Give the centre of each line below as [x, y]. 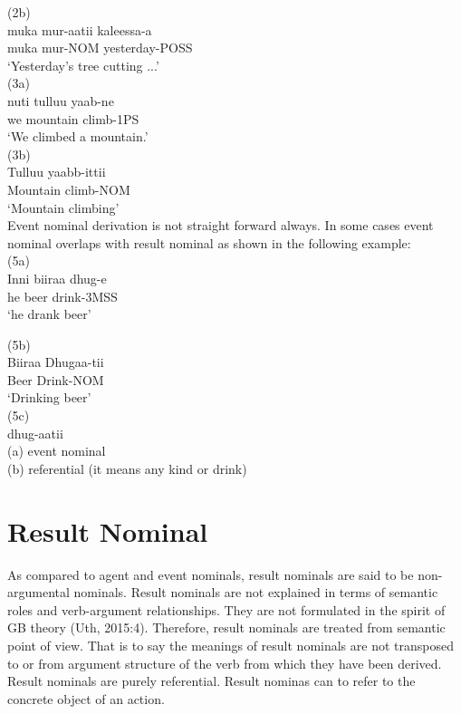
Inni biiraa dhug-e [57, 278]
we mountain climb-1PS [73, 118]
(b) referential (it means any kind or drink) [127, 468]
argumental [38, 592]
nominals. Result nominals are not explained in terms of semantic [256, 592]
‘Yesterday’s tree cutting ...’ [83, 65]
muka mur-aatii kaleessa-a [80, 29]
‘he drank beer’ [49, 314]
